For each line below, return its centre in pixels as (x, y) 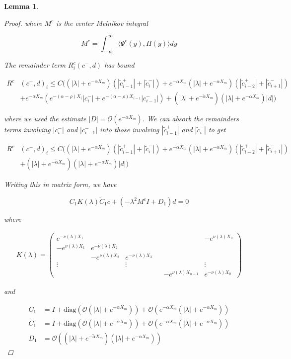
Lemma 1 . (21, 6)
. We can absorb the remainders (190, 119)
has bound (119, 65)
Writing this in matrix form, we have (60, 184)
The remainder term (35, 65)
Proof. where (23, 23)
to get (217, 130)
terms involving (27, 130)
